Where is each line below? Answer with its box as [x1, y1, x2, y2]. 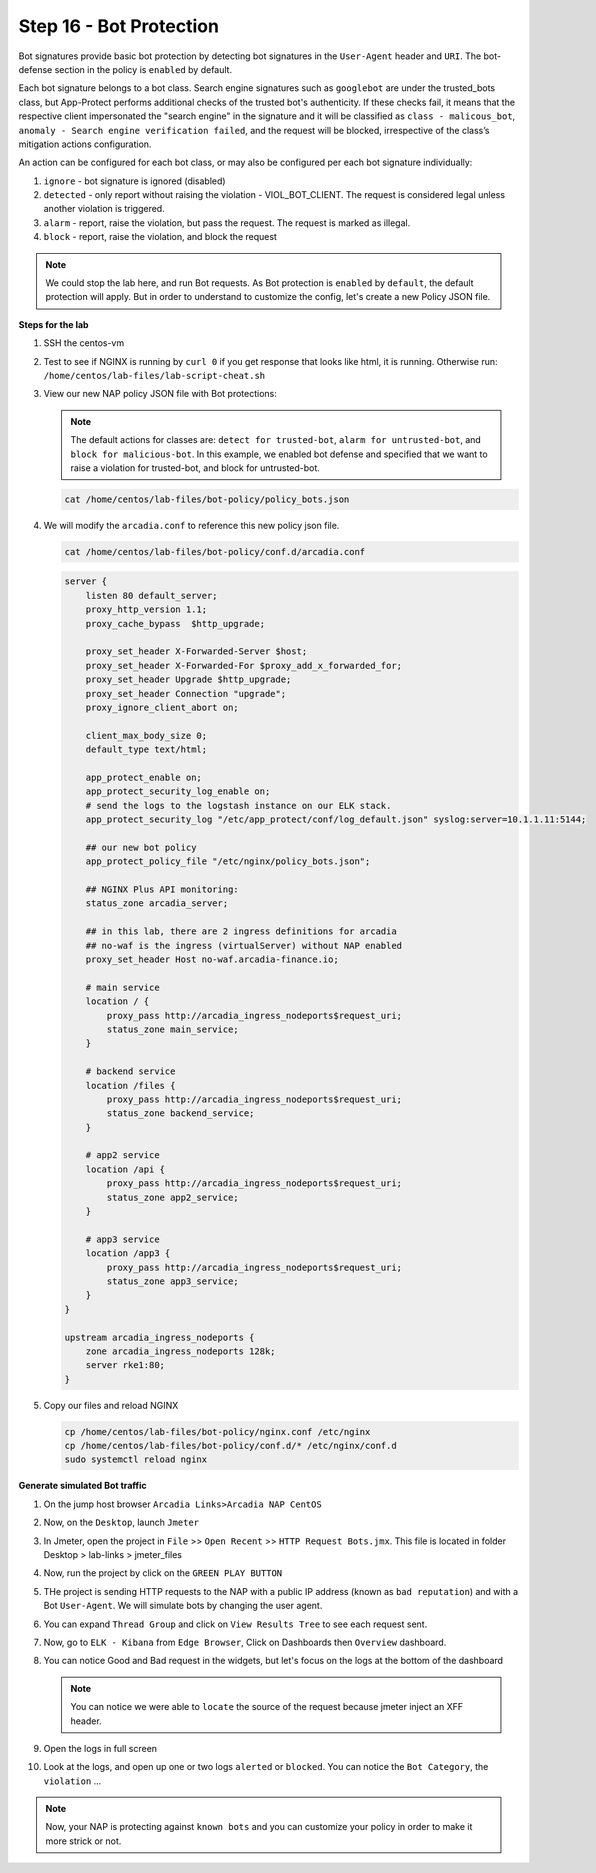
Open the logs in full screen [43, 1742, 158, 1754]
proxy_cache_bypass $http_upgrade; [85, 618, 265, 629]
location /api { [85, 1163, 165, 1175]
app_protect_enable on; [85, 771, 202, 783]
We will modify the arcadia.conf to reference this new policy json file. [43, 519, 340, 531]
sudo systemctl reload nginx [64, 1454, 208, 1465]
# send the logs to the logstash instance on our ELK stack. [85, 800, 392, 811]
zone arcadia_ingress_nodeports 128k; [85, 1345, 276, 1357]
